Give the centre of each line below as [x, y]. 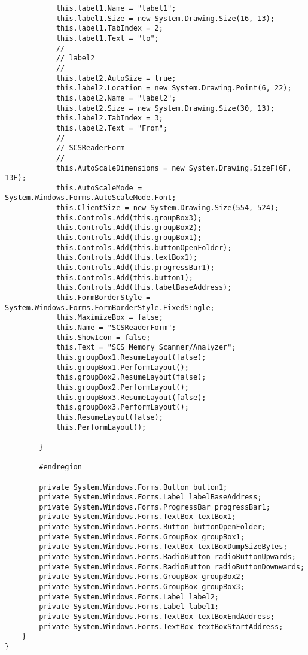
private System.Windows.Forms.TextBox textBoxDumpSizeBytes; [163, 547]
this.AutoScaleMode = [99, 188]
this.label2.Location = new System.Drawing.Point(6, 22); [174, 88]
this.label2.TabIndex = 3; [109, 118]
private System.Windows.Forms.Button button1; [133, 487]
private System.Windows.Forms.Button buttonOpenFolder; [153, 527]
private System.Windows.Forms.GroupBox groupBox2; [142, 577]
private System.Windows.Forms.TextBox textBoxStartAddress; [161, 627]
